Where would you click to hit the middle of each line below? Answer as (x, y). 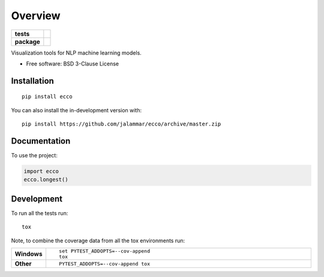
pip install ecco (47, 97)
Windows (28, 254)
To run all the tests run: (40, 213)
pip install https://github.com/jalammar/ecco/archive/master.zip (121, 124)
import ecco (41, 172)
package (27, 41)
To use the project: (34, 156)
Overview (36, 16)
